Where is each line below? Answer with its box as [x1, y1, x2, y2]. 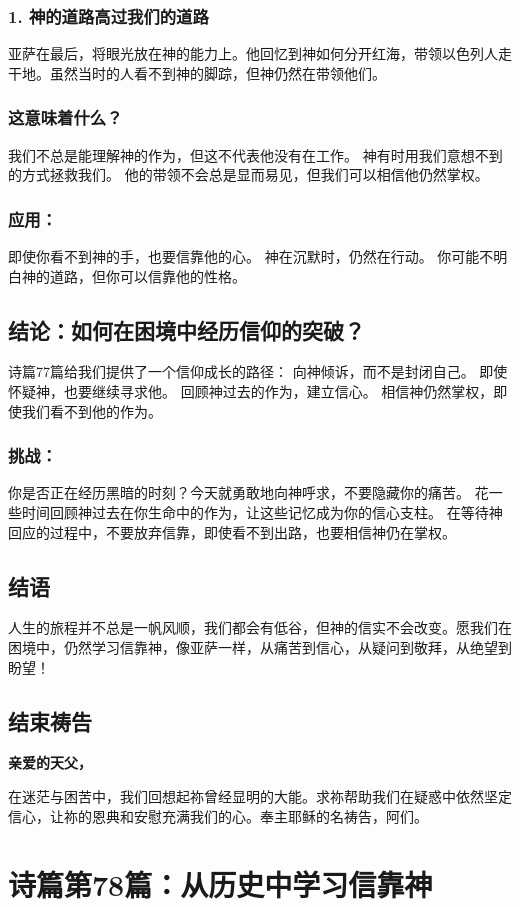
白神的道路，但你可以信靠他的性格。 [8, 265, 246, 286]
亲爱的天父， [8, 752, 92, 773]
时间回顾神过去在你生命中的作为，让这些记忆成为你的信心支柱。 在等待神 [21, 502, 503, 523]
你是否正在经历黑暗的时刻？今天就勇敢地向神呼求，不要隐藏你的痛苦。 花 [8, 482, 489, 503]
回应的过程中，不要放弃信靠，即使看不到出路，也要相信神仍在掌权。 [8, 521, 456, 542]
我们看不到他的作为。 [21, 400, 162, 421]
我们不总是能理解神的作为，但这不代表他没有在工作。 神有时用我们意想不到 [8, 144, 503, 165]
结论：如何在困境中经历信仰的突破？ [8, 314, 365, 345]
